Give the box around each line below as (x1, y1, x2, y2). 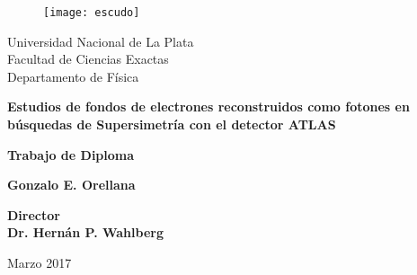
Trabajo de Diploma (7, 145, 135, 164)
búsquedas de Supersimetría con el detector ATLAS (7, 115, 336, 134)
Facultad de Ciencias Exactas (7, 49, 169, 68)
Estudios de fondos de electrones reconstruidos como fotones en (7, 97, 410, 116)
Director (7, 205, 60, 224)
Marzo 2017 (7, 253, 72, 271)
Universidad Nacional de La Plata (7, 31, 194, 50)
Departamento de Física (7, 67, 139, 85)
